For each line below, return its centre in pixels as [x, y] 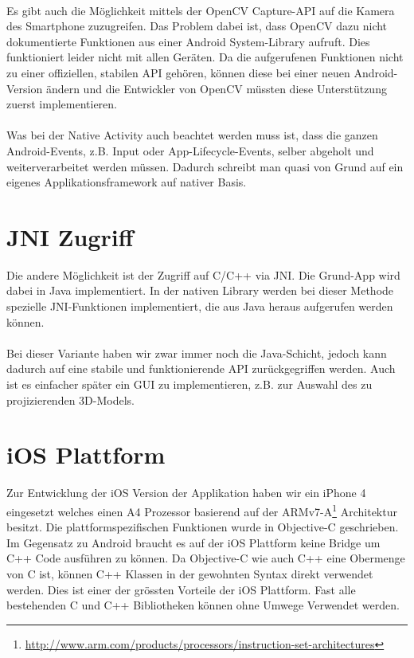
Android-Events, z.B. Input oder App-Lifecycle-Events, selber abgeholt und [190, 150]
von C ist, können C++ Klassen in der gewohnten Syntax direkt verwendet [190, 573]
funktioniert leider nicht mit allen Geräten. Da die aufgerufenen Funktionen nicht [205, 57]
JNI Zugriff [70, 236]
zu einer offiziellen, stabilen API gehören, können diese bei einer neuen [178, 72]
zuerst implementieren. [62, 104]
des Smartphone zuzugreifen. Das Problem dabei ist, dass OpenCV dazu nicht [197, 26]
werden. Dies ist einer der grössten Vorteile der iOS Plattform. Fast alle [181, 589]
